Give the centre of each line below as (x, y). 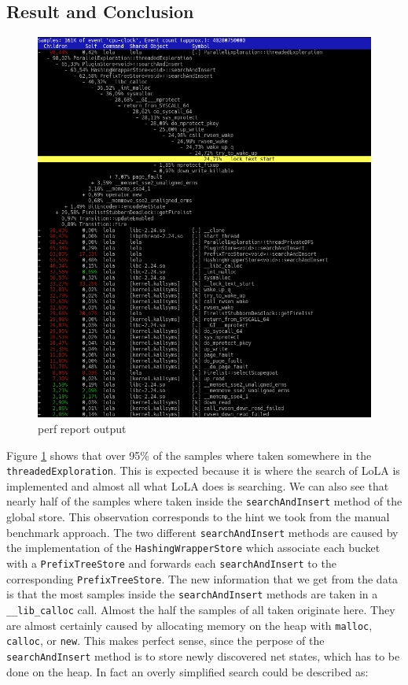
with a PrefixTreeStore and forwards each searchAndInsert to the (171, 563)
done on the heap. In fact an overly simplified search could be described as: (187, 671)
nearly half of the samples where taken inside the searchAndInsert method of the (204, 501)
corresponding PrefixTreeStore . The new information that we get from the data (202, 578)
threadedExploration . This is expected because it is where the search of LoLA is (203, 470)
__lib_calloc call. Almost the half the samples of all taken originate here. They (201, 610)
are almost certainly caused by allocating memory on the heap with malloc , (189, 625)
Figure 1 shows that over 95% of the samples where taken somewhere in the (189, 455)
